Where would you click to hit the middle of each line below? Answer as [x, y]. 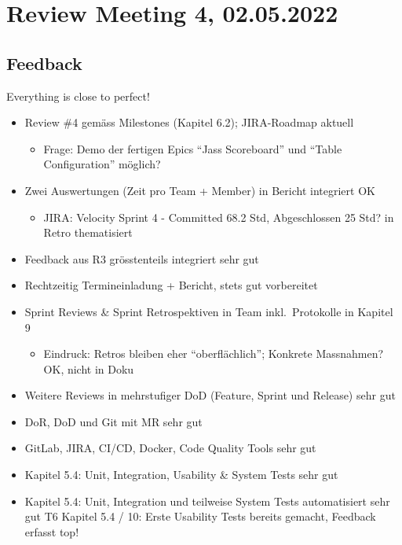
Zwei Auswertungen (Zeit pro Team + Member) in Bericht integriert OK [200, 190]
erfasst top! [52, 531]
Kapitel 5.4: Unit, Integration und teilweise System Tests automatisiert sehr [207, 501]
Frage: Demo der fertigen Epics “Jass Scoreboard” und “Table [193, 148]
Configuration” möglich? [102, 164]
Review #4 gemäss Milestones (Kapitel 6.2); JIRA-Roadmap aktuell [189, 122]
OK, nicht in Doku [89, 368]
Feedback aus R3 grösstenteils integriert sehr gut [142, 258]
